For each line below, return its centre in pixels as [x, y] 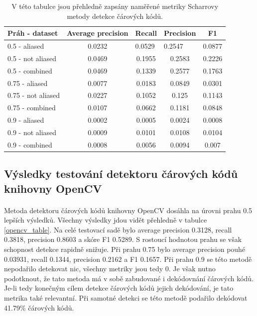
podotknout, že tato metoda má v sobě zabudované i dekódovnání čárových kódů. [129, 278]
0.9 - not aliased [32, 132]
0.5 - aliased [26, 46]
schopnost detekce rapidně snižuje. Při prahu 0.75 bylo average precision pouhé [125, 249]
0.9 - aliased [26, 120]
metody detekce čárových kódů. [115, 16]
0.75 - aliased [28, 83]
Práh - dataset [33, 33]
